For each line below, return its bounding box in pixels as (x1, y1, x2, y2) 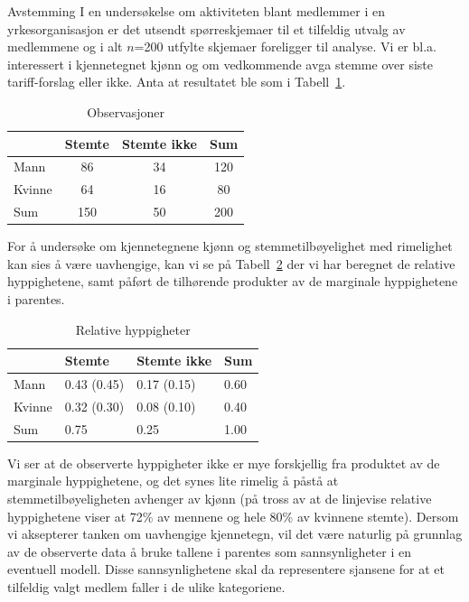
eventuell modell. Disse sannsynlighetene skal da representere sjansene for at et (7, 560, 445, 579)
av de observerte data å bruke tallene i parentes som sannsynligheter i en (7, 542, 411, 560)
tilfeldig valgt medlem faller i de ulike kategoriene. (7, 577, 286, 596)
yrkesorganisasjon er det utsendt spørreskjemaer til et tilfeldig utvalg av (7, 19, 406, 38)
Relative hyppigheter (75, 320, 191, 338)
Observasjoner (87, 102, 165, 121)
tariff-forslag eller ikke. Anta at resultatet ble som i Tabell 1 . (7, 72, 346, 91)
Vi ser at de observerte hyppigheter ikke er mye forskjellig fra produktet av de (7, 453, 440, 472)
